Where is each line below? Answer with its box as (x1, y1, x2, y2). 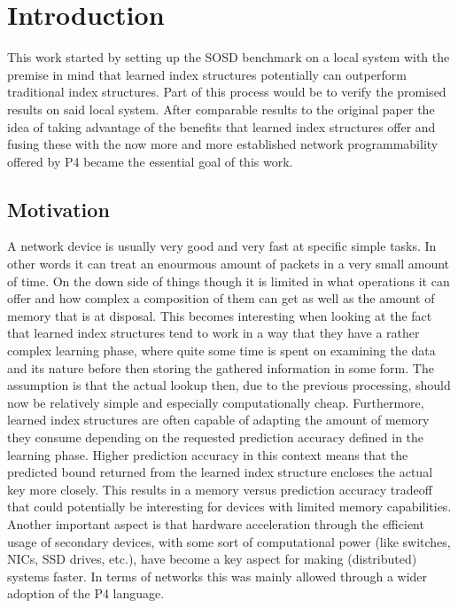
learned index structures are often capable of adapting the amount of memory (7, 410, 430, 429)
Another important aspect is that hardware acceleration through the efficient (7, 514, 424, 533)
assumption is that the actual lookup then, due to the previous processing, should (7, 376, 451, 394)
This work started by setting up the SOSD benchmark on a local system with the (7, 48, 450, 66)
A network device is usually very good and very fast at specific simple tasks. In (7, 237, 437, 255)
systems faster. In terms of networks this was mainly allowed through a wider (7, 566, 428, 585)
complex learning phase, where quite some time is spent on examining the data (7, 341, 436, 360)
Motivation (7, 195, 110, 222)
